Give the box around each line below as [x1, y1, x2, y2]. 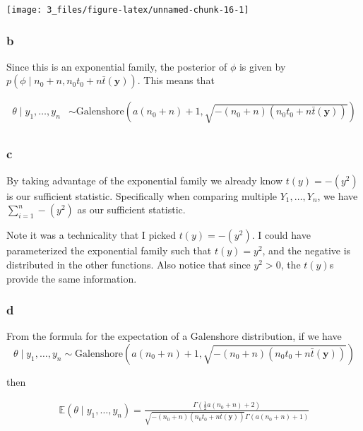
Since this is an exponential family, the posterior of [6, 59, 227, 73]
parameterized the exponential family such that [6, 243, 212, 258]
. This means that [137, 73, 215, 88]
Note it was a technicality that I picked [6, 228, 176, 242]
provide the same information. [6, 271, 137, 285]
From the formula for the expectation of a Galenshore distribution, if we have [6, 329, 342, 343]
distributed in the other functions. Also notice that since [6, 256, 251, 271]
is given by [239, 59, 286, 73]
